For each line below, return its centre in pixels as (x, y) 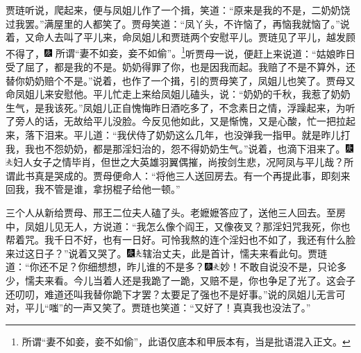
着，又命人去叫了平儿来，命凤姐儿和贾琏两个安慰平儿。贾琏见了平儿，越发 (176, 37)
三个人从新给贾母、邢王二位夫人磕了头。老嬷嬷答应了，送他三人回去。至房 (176, 212)
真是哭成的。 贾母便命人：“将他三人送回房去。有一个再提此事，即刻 (187, 175)
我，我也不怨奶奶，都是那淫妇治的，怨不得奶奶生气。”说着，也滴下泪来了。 (176, 148)
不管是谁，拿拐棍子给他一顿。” (112, 189)
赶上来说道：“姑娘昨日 (304, 53)
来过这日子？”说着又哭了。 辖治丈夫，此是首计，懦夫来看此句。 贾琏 (167, 253)
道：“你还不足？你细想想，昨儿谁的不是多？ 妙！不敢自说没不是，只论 (171, 267)
